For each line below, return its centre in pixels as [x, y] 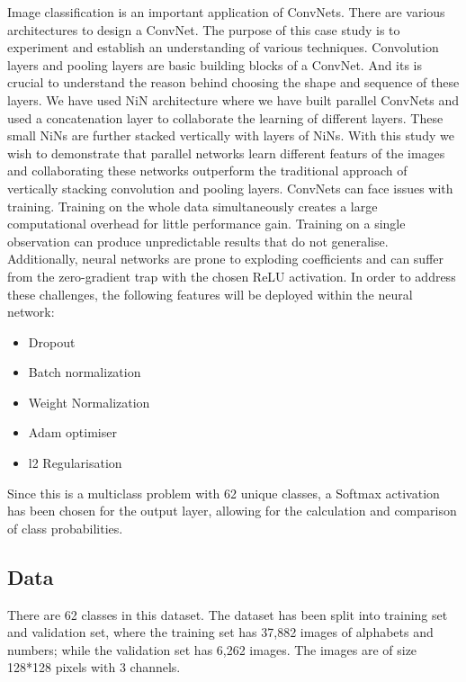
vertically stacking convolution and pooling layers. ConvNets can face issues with [230, 188]
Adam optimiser [72, 432]
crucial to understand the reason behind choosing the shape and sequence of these [233, 82]
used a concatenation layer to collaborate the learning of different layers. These [225, 117]
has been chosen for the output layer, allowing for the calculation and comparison [232, 511]
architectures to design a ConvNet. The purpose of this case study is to [204, 29]
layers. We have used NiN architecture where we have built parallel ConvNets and [233, 99]
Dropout [52, 341]
